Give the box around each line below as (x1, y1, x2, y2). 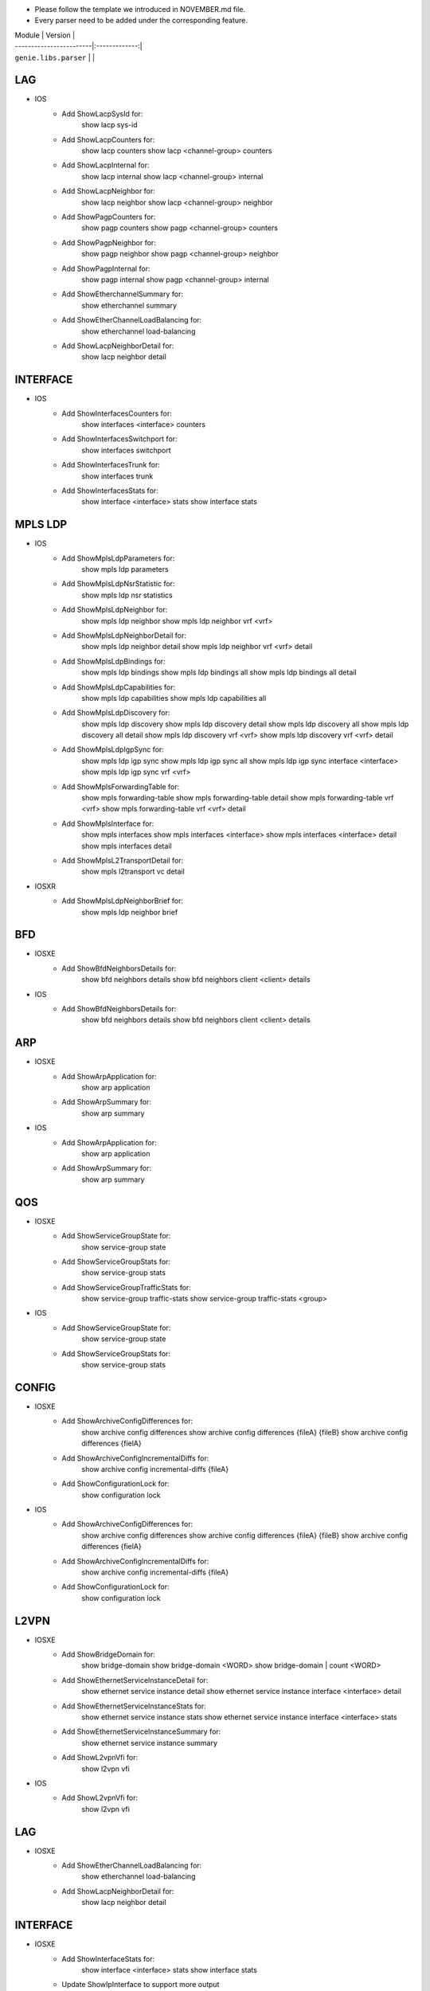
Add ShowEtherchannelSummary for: (61, 289, 183, 299)
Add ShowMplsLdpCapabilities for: (61, 682, 175, 692)
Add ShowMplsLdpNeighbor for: (61, 605, 168, 615)
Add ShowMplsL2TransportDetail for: (61, 855, 184, 865)
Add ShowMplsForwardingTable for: (61, 781, 179, 792)
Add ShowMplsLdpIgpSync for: (61, 745, 165, 754)
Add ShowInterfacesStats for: (61, 486, 158, 495)
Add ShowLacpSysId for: (61, 108, 143, 119)
